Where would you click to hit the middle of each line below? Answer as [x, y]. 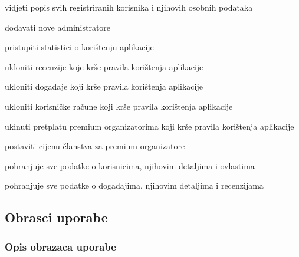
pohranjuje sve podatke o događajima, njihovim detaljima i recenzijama [134, 185]
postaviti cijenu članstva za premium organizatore [95, 146]
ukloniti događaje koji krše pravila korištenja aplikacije [104, 86]
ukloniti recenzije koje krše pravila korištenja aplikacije [104, 66]
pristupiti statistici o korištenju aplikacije [79, 47]
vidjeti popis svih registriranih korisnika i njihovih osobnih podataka [129, 7]
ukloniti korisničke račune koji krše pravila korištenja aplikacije [119, 106]
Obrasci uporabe [56, 217]
